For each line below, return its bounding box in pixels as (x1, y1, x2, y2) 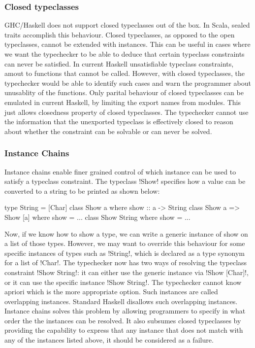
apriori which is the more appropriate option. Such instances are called (4, 286, 218, 297)
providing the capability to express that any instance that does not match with (4, 325, 243, 335)
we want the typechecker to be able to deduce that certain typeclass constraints (4, 49, 245, 59)
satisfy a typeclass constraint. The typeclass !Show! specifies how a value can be (4, 176, 246, 186)
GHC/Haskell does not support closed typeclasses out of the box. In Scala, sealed (4, 20, 250, 30)
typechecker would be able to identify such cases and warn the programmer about (4, 77, 251, 88)
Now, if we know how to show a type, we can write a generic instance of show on (4, 228, 248, 239)
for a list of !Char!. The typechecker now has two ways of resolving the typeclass (4, 257, 247, 268)
